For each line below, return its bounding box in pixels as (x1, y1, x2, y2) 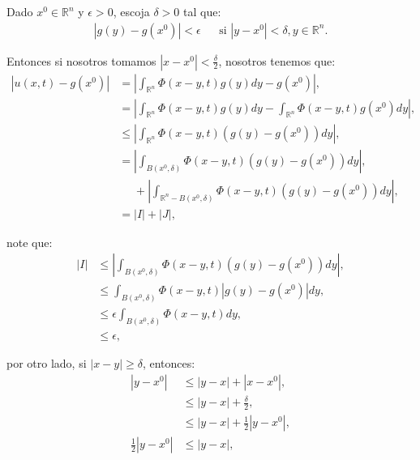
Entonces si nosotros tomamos (6, 52, 156, 69)
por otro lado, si (6, 355, 87, 372)
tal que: (183, 3, 221, 19)
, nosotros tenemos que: (218, 52, 336, 69)
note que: (6, 233, 53, 250)
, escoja (113, 3, 150, 19)
